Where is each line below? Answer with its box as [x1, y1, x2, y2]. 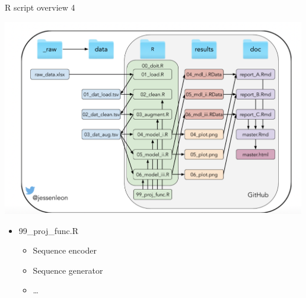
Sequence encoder [33, 244, 97, 257]
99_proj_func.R [18, 224, 79, 236]
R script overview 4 [5, 1, 75, 13]
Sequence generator [33, 264, 103, 276]
